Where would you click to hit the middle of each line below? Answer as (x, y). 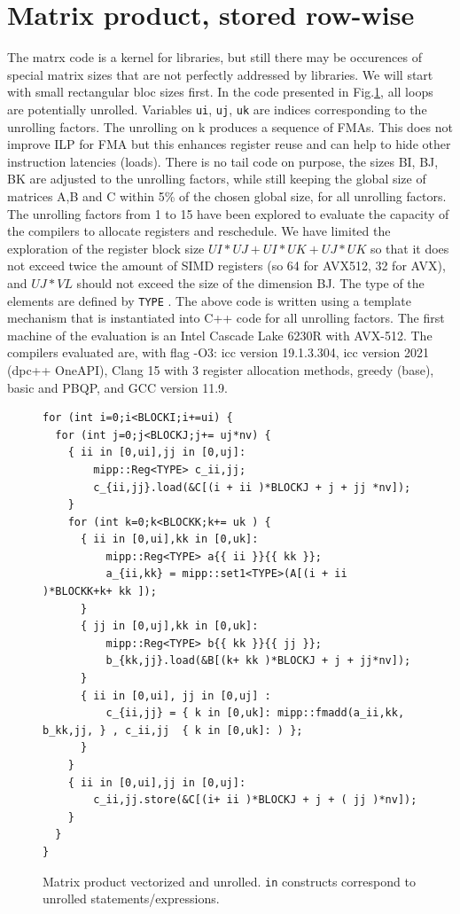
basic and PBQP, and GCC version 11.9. (118, 387)
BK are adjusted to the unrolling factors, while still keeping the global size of (217, 179)
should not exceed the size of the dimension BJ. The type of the (250, 282)
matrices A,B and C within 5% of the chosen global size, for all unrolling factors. (227, 195)
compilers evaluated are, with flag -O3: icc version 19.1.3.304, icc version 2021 (218, 352)
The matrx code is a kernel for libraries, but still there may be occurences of (214, 57)
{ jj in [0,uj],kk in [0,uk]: (169, 626)
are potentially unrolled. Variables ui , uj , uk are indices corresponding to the (217, 109)
